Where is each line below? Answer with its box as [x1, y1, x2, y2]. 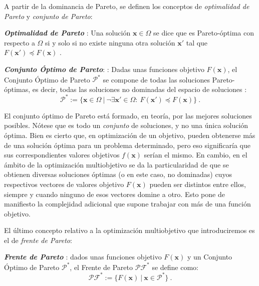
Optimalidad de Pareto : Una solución [4, 27, 131, 38]
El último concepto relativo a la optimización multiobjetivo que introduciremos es [4, 225, 255, 235]
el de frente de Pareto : [4, 234, 72, 245]
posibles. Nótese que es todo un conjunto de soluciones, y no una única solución [4, 120, 248, 130]
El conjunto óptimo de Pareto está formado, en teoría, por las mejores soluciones [4, 110, 252, 120]
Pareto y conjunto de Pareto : [4, 10, 93, 21]
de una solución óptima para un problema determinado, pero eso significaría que [4, 139, 251, 150]
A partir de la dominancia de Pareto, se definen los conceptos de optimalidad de [4, 1, 249, 11]
